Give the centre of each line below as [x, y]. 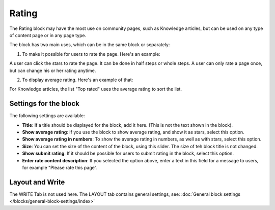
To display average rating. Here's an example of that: [78, 80]
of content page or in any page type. [48, 35]
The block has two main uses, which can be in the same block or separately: [90, 45]
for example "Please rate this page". [60, 167]
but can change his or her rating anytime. [53, 71]
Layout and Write [37, 182]
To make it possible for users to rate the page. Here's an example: [91, 54]
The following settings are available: [47, 116]
